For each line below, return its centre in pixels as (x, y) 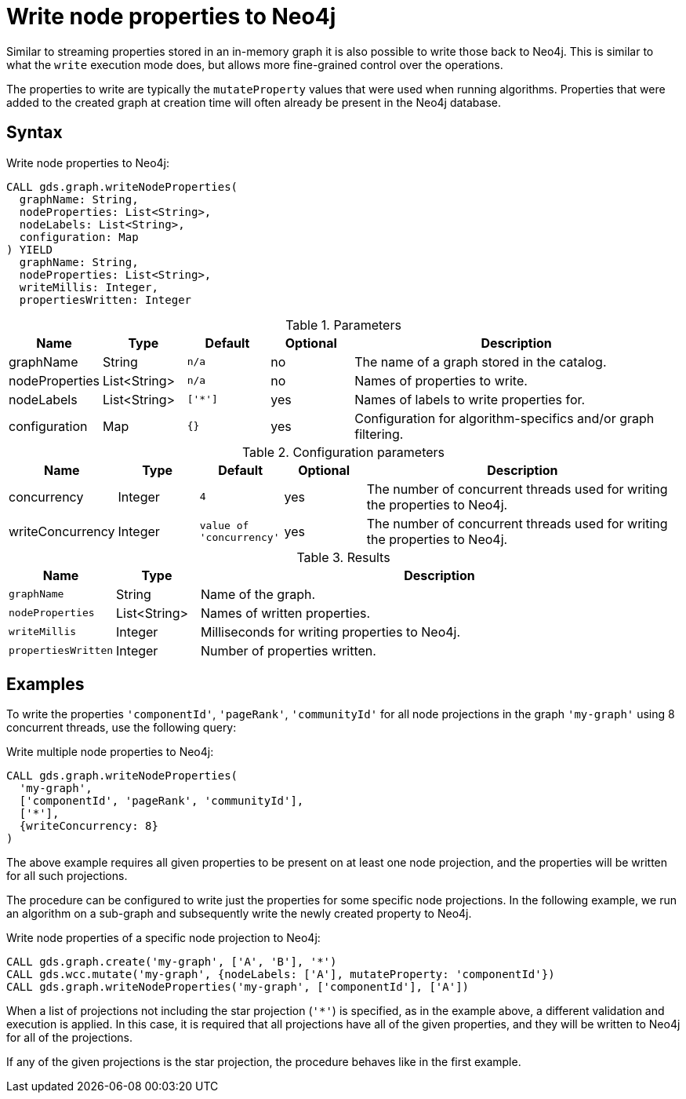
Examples (45, 685)
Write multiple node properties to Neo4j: (110, 752)
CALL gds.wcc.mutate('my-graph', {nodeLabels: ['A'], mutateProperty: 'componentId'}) (281, 975)
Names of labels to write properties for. (470, 399)
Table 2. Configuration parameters (343, 452)
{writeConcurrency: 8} (89, 826)
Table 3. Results (343, 557)
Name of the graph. (258, 594)
